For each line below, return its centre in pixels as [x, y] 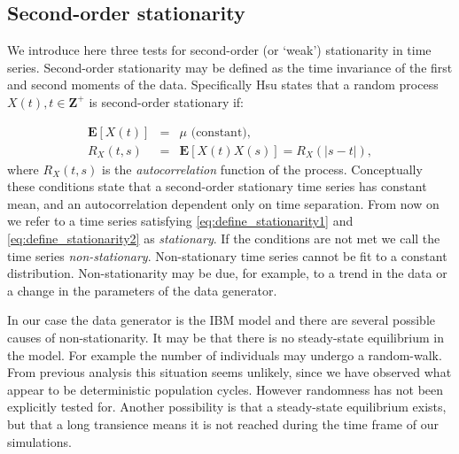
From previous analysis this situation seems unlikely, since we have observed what [229, 372]
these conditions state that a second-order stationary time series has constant [217, 186]
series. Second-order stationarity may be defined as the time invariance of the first [230, 67]
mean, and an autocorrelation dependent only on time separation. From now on [223, 203]
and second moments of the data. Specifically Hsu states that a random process [223, 85]
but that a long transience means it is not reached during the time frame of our [223, 423]
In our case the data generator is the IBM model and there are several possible [221, 320]
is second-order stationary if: [167, 101]
